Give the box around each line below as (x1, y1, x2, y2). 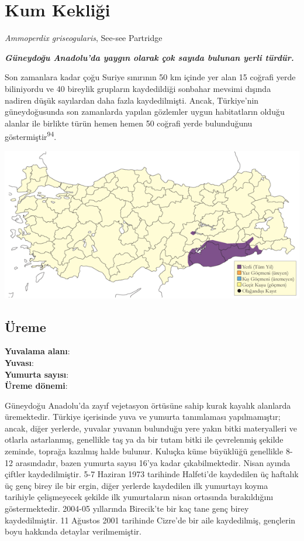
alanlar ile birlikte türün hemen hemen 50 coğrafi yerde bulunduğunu (5, 117, 253, 129)
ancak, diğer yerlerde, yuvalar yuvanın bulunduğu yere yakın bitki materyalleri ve (5, 422, 298, 434)
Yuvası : (5, 356, 34, 368)
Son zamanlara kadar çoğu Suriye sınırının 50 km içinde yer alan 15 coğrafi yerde (5, 71, 296, 83)
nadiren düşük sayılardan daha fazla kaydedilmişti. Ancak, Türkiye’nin (5, 94, 259, 106)
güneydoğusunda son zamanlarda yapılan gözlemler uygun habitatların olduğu (5, 105, 285, 118)
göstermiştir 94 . (5, 129, 57, 142)
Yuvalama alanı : (5, 345, 70, 357)
